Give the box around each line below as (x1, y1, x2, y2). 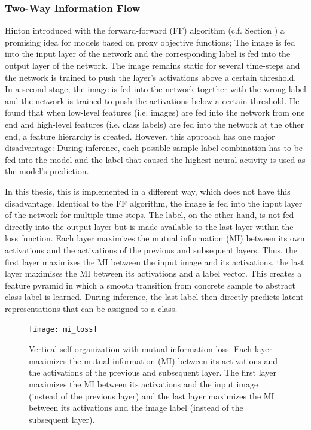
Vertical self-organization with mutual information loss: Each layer (29, 343, 272, 355)
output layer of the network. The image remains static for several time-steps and (5, 59, 300, 71)
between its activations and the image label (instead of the (29, 401, 243, 414)
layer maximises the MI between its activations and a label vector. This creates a (5, 267, 302, 280)
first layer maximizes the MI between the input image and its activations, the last (5, 255, 304, 268)
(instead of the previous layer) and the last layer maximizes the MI (29, 389, 275, 402)
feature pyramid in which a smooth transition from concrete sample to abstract (5, 278, 295, 291)
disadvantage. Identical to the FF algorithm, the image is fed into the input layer (5, 196, 303, 209)
